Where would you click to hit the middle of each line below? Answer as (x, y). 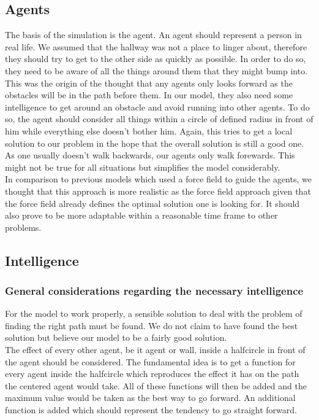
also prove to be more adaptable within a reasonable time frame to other (141, 215)
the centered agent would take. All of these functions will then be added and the (156, 385)
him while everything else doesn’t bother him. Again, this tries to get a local (149, 130)
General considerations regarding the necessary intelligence (154, 290)
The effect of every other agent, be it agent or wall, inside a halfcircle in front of (155, 350)
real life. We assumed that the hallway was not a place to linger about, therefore (156, 46)
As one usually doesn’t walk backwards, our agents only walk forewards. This (150, 155)
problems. (23, 227)
